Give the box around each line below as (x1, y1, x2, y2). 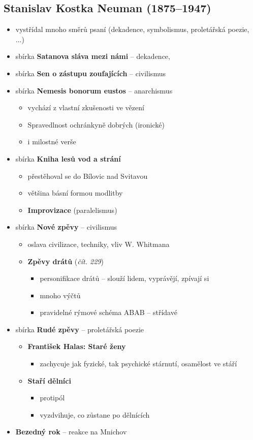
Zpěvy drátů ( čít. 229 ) (27, 256, 104, 266)
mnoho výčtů (40, 290, 81, 300)
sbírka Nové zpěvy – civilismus (15, 222, 117, 232)
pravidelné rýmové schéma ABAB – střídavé (40, 307, 177, 318)
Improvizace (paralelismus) (27, 204, 117, 215)
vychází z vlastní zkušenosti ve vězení (27, 102, 144, 113)
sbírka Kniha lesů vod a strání (15, 153, 121, 164)
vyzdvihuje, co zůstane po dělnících (40, 409, 150, 420)
